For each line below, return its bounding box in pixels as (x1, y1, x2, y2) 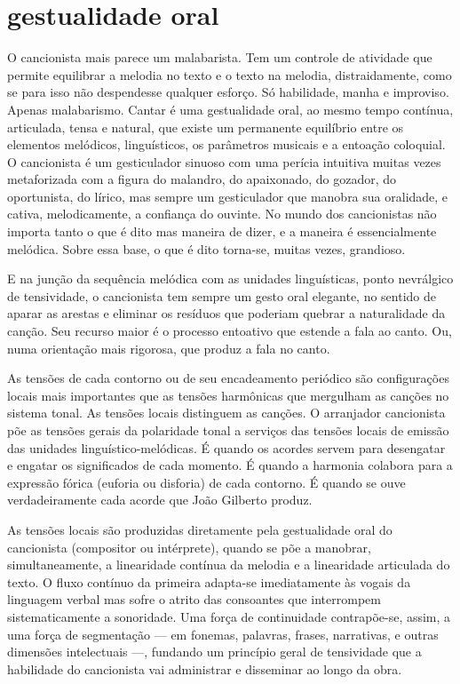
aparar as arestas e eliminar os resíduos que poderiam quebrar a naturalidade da (7, 304, 446, 322)
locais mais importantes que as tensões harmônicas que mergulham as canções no (7, 386, 449, 404)
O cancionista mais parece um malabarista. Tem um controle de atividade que (7, 48, 432, 67)
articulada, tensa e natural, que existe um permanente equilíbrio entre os (7, 117, 404, 136)
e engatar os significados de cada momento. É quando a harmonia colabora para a (7, 456, 453, 474)
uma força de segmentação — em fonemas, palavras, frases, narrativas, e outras (7, 624, 439, 643)
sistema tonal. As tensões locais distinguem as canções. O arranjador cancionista (7, 403, 446, 422)
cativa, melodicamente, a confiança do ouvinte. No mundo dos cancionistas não (7, 204, 437, 223)
